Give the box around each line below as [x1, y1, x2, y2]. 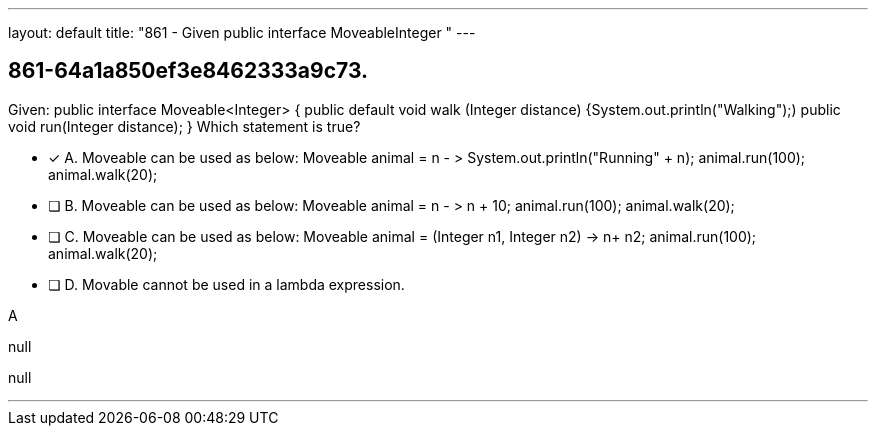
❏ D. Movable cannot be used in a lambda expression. [48, 275, 405, 293]
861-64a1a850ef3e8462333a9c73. [8, 58, 369, 84]
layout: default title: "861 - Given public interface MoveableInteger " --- [8, 24, 476, 41]
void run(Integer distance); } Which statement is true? [8, 117, 361, 135]
